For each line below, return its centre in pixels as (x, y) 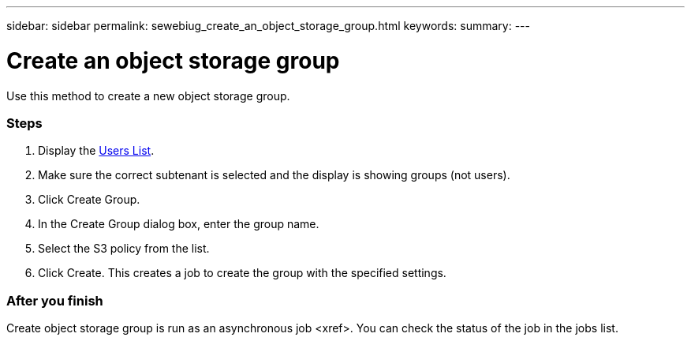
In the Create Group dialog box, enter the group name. (179, 224)
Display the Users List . (96, 151)
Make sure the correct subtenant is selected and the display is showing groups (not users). (274, 175)
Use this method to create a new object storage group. (148, 96)
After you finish (55, 300)
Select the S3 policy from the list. (124, 249)
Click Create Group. (89, 200)
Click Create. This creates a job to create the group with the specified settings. (242, 273)
